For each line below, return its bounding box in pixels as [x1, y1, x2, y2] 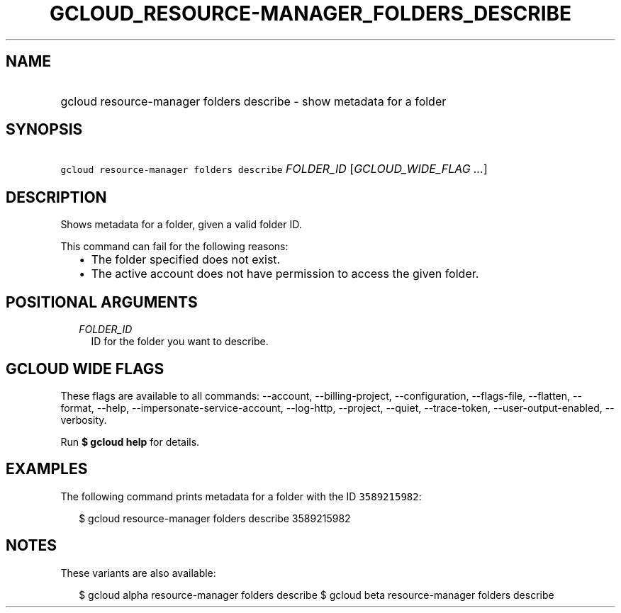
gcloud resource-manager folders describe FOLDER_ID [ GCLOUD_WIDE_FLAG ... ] [60, 162, 488, 176]
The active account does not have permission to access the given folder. [91, 266, 479, 281]
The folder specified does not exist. [91, 252, 281, 267]
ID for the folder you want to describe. [91, 335, 269, 348]
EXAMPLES [6, 460, 88, 478]
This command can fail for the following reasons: [60, 240, 289, 253]
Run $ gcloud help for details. [60, 435, 200, 448]
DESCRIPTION [6, 188, 107, 206]
